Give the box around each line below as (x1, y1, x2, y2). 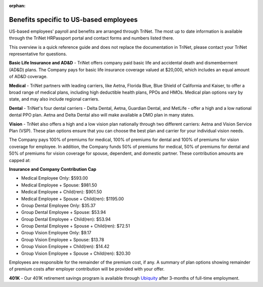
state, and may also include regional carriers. (9, 96, 99, 102)
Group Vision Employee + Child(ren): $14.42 (21, 244, 110, 249)
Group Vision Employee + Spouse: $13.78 (21, 237, 104, 243)
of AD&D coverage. (9, 74, 48, 80)
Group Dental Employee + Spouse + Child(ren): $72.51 (21, 223, 130, 229)
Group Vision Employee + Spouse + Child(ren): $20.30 (21, 250, 131, 256)
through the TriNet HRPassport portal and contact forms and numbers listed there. (9, 35, 174, 41)
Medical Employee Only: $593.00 (21, 175, 88, 181)
